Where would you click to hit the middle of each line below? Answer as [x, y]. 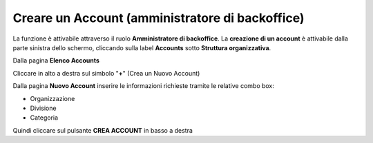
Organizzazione [52, 98]
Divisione [43, 108]
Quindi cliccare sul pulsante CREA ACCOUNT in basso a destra [103, 130]
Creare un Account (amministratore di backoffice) [159, 18]
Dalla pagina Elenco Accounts [56, 60]
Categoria [44, 118]
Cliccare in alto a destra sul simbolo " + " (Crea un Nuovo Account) [106, 73]
